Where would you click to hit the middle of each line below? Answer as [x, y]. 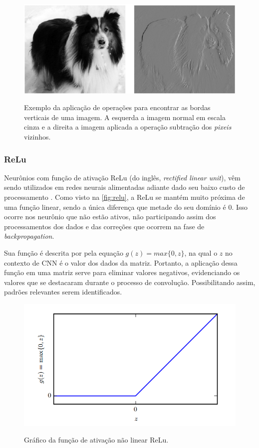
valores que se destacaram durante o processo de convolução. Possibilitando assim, [130, 282]
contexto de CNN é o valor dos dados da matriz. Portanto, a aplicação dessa [121, 262]
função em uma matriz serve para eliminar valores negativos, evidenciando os [122, 272]
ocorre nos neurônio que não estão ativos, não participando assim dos [110, 217]
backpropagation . [29, 236]
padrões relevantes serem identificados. [63, 292]
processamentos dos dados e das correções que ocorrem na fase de [104, 226]
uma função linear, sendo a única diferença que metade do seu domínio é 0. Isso [126, 207]
